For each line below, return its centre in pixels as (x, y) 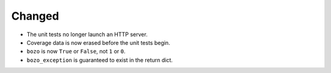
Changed (35, 16)
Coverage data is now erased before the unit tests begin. (98, 42)
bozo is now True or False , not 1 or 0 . (76, 52)
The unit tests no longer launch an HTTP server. (87, 34)
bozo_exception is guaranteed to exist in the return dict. (100, 60)
